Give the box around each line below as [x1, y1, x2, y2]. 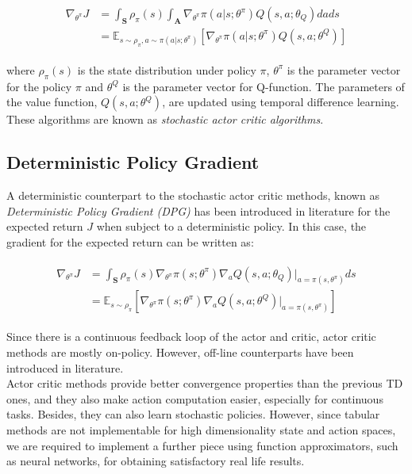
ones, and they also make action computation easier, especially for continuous [6, 390, 383, 407]
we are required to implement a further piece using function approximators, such [6, 437, 399, 453]
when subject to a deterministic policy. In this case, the [96, 218, 367, 235]
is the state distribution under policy [77, 61, 256, 78]
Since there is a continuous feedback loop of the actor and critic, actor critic [6, 328, 376, 345]
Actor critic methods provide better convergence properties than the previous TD [6, 375, 403, 392]
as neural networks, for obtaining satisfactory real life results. [6, 453, 305, 469]
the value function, [6, 94, 98, 110]
